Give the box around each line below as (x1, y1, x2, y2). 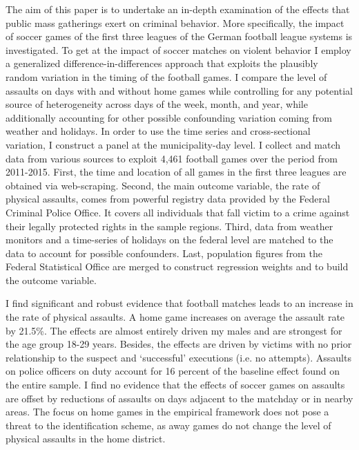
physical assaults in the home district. (6, 431, 166, 446)
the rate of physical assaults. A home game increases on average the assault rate (6, 310, 345, 324)
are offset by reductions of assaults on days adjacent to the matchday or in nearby (6, 391, 353, 405)
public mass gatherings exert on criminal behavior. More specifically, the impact (6, 15, 345, 30)
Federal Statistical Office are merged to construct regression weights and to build (6, 259, 349, 274)
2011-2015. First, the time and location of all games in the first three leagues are (6, 165, 347, 179)
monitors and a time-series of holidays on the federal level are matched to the (6, 232, 333, 247)
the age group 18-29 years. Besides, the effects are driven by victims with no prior (6, 337, 352, 351)
